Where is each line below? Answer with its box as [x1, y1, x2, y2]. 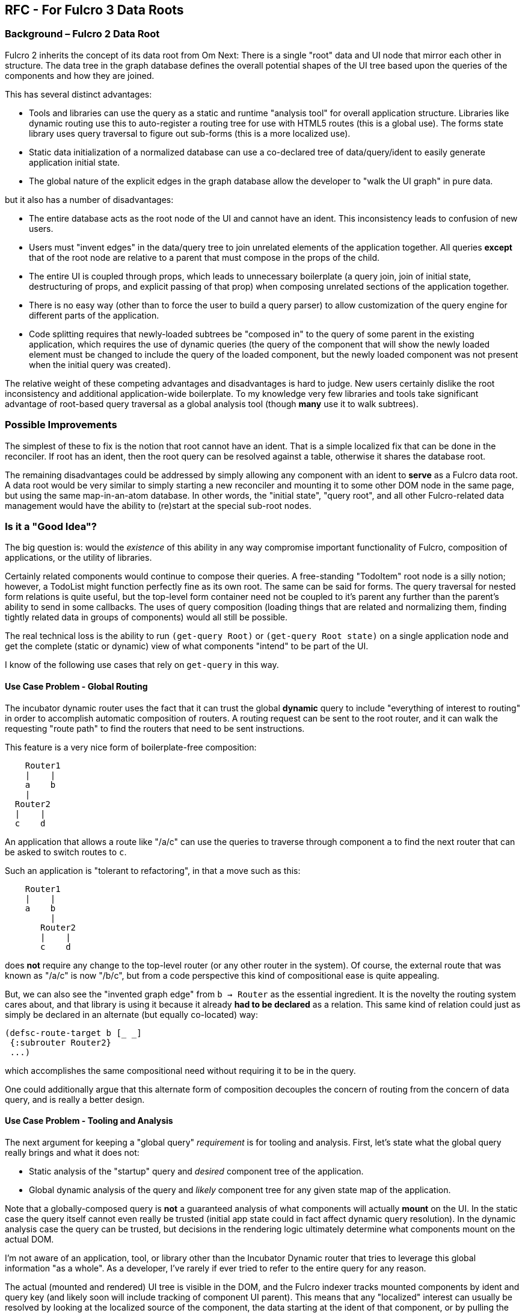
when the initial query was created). [29, 359, 171, 370]
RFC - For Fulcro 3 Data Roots [5, 2, 184, 17]
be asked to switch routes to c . [5, 846, 127, 857]
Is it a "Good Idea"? [5, 520, 97, 532]
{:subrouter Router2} [10, 1037, 112, 1047]
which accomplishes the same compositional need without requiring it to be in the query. [5, 1065, 356, 1076]
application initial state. [29, 157, 120, 167]
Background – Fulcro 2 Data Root [5, 28, 160, 40]
